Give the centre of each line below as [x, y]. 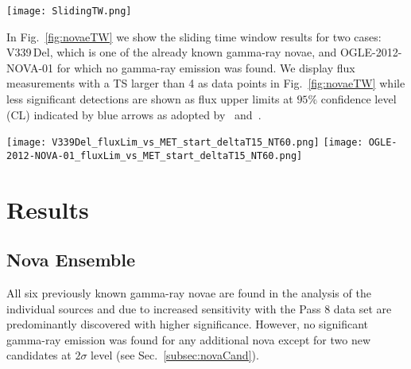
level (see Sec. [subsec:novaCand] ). [175, 355]
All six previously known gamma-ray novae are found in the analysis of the [189, 293]
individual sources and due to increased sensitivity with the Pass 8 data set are [199, 308]
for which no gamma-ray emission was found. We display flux [206, 67]
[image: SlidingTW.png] [69, 11]
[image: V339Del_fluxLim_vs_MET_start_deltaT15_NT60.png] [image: [185, 143]
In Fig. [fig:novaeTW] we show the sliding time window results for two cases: [194, 36]
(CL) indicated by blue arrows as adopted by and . [134, 114]
